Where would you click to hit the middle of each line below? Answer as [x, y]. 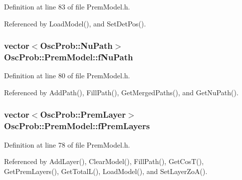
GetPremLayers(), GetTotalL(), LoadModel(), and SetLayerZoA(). [106, 171]
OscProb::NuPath [76, 46]
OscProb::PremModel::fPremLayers [77, 126]
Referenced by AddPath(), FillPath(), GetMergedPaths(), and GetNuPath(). [121, 92]
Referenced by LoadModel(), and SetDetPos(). [75, 23]
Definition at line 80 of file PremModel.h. [67, 76]
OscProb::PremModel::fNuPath [69, 57]
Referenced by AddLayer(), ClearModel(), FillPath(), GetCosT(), [104, 161]
